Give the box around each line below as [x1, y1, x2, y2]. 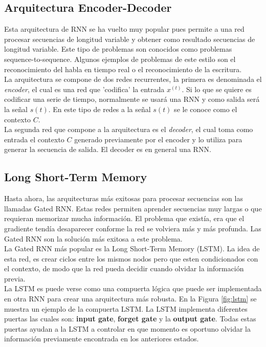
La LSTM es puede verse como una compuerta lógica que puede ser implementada [4, 283, 262, 294]
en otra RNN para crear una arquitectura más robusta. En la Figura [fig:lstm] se [4, 293, 257, 304]
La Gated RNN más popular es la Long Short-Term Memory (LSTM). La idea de [4, 243, 260, 254]
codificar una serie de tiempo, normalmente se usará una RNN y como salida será [4, 94, 260, 104]
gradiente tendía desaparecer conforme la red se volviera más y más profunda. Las [4, 223, 261, 233]
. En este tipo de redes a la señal [48, 103, 151, 114]
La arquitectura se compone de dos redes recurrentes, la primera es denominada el [4, 74, 262, 84]
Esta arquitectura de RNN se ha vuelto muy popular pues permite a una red [4, 24, 245, 34]
